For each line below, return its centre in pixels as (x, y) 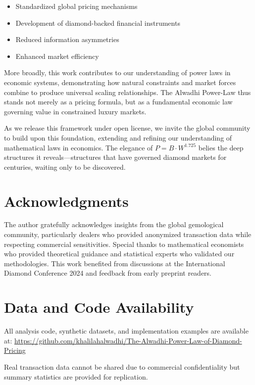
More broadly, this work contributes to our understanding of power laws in (117, 72)
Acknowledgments (66, 201)
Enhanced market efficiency (57, 56)
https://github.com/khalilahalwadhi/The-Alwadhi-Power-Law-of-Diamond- (128, 340)
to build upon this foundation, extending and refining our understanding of (118, 137)
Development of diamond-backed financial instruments (98, 23)
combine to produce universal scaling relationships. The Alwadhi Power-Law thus (127, 92)
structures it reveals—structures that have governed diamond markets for (115, 157)
